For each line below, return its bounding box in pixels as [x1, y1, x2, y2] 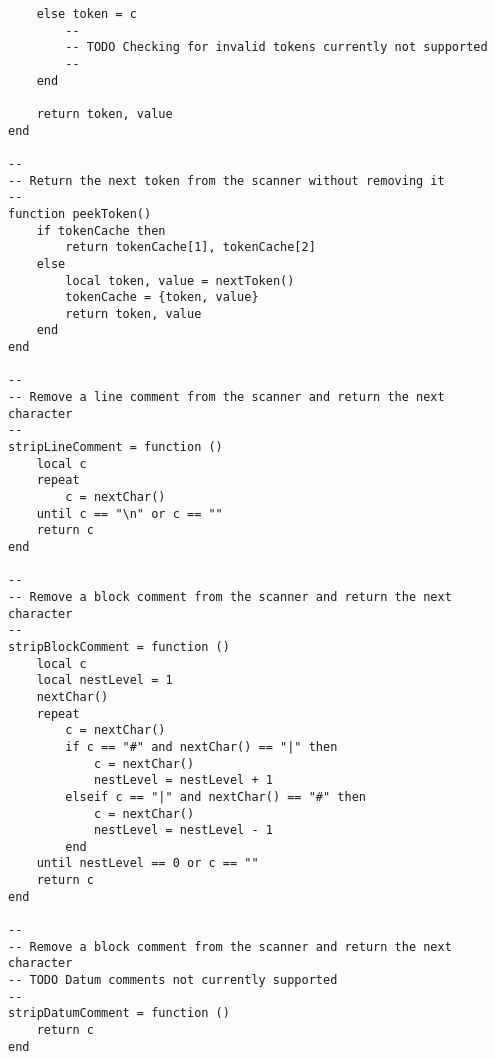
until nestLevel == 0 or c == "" [36, 856, 259, 871]
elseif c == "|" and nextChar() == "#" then [65, 789, 366, 804]
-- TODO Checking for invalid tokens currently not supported [65, 40, 488, 55]
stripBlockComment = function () [8, 639, 230, 654]
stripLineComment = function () [8, 440, 223, 455]
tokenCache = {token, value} [65, 290, 259, 305]
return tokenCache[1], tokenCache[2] [65, 240, 316, 255]
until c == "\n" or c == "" [36, 506, 223, 521]
